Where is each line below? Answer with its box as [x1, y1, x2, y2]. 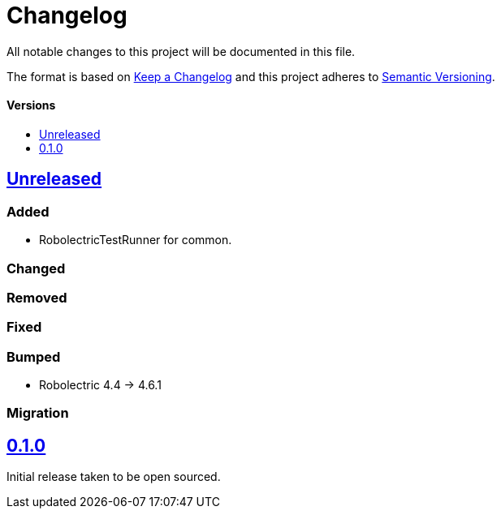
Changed [6, 260, 66, 277]
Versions [6, 98, 56, 113]
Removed [6, 289, 67, 306]
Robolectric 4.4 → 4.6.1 [39, 378, 162, 393]
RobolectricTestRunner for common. [39, 233, 232, 247]
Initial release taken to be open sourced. [6, 470, 221, 484]
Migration [6, 405, 69, 422]
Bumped [6, 348, 61, 365]
